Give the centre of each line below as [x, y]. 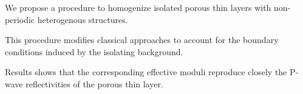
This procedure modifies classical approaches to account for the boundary [142, 40]
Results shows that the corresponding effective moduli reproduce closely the [146, 72]
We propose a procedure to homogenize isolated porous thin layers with [138, 7]
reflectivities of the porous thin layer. [94, 83]
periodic [20, 19]
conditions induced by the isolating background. [94, 51]
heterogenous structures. [83, 19]
